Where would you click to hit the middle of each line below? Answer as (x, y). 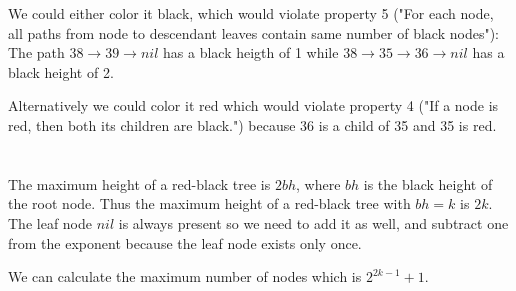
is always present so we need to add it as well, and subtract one (313, 222)
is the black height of (428, 183)
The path (36, 52)
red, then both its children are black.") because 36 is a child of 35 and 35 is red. (252, 124)
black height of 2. (61, 71)
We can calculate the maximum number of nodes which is (185, 276)
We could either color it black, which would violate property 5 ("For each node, (251, 13)
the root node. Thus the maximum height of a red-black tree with (209, 203)
